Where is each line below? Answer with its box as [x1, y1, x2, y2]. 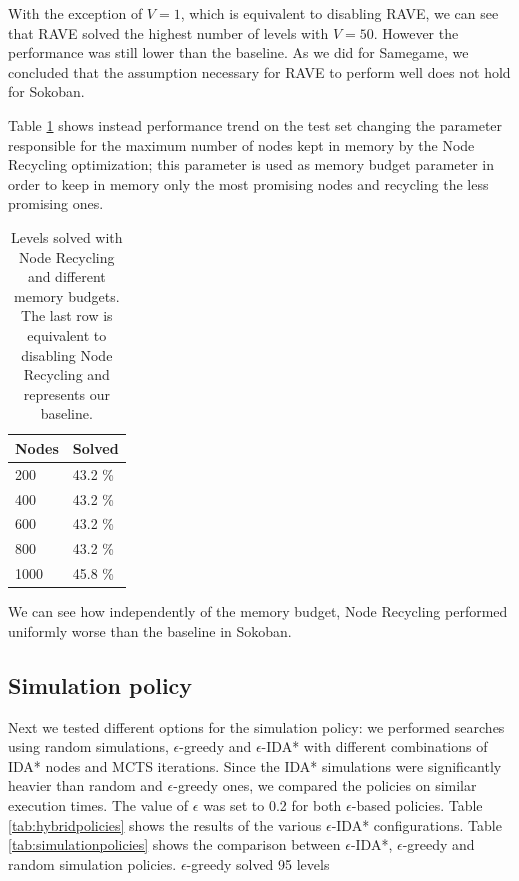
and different [27, 266, 106, 287]
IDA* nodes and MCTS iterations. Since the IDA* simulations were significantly [8, 755, 502, 776]
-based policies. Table [351, 794, 483, 815]
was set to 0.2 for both [203, 794, 342, 815]
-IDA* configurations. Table [331, 814, 502, 835]
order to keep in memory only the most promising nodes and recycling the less [8, 173, 489, 194]
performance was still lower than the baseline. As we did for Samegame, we [8, 42, 469, 63]
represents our [23, 383, 110, 404]
